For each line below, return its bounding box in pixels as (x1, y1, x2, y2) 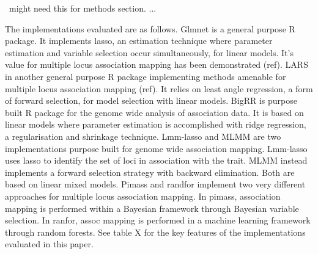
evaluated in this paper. (5, 238, 94, 250)
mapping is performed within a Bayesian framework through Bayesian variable (5, 201, 299, 214)
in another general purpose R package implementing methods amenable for (5, 70, 286, 82)
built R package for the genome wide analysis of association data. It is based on (5, 106, 304, 118)
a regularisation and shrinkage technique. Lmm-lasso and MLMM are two (5, 129, 281, 142)
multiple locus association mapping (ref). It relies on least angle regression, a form (5, 82, 313, 95)
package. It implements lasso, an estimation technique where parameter (5, 34, 273, 47)
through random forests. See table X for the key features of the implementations (5, 225, 306, 238)
